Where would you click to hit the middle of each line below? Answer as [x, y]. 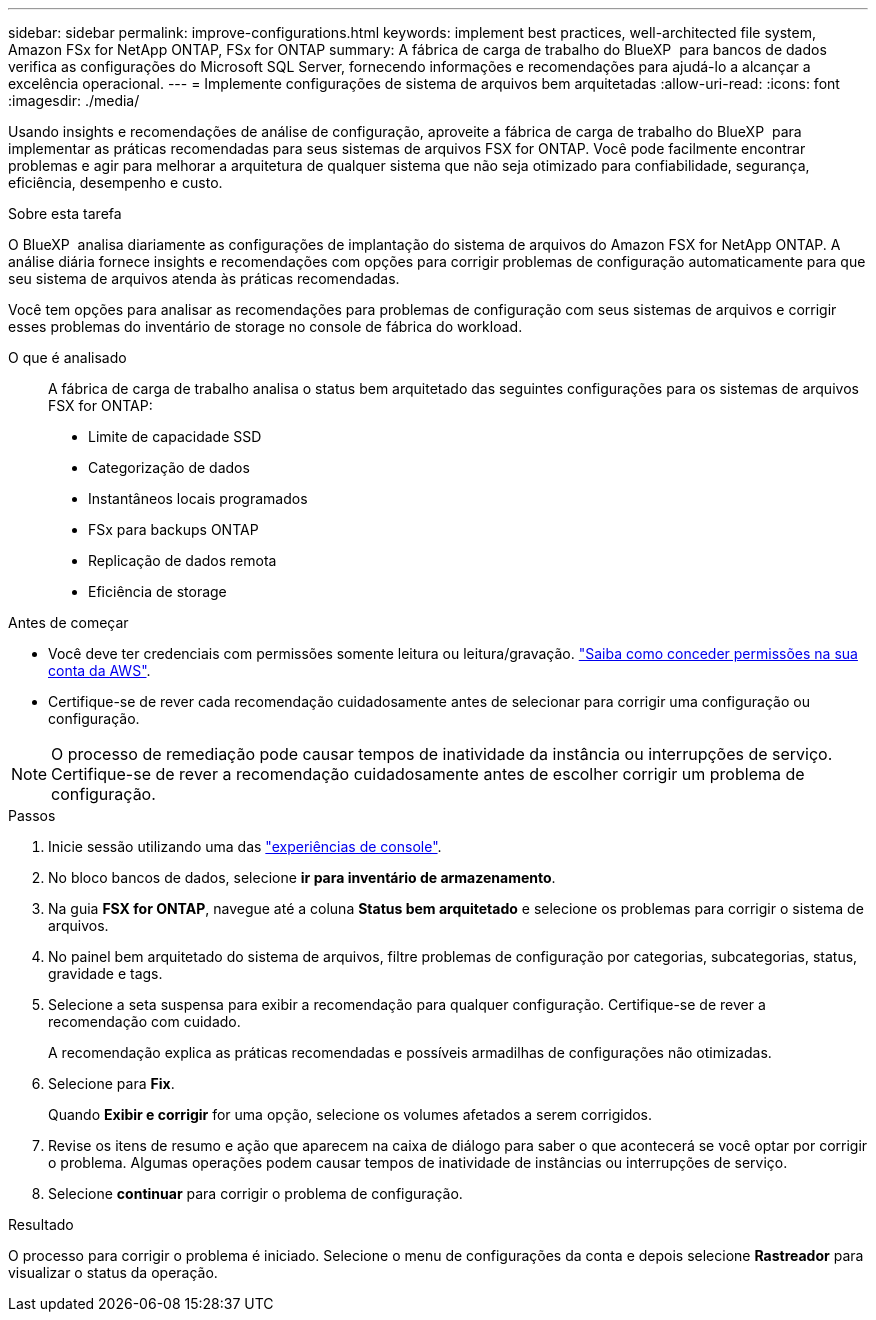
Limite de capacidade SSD [175, 436]
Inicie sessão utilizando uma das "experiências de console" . [245, 846]
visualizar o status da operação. [113, 1272]
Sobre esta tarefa [65, 213]
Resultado [41, 1224]
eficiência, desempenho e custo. [115, 182]
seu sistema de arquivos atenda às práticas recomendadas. [204, 278]
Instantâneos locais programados [198, 498]
